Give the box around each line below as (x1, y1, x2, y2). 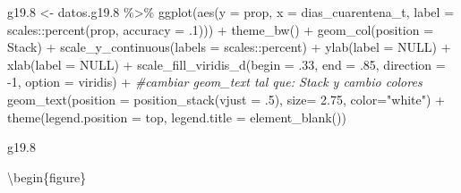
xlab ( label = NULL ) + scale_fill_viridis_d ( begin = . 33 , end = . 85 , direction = (7, 55, 446, 73)
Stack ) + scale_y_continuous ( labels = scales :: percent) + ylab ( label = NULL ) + (7, 38, 451, 56)
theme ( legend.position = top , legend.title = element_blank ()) (7, 107, 346, 126)
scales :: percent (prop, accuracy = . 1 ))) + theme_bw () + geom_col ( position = (7, 20, 434, 38)
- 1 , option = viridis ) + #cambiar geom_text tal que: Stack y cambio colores (7, 72, 423, 91)
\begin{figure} (7, 167, 87, 186)
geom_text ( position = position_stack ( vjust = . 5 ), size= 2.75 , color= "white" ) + (7, 89, 445, 108)
